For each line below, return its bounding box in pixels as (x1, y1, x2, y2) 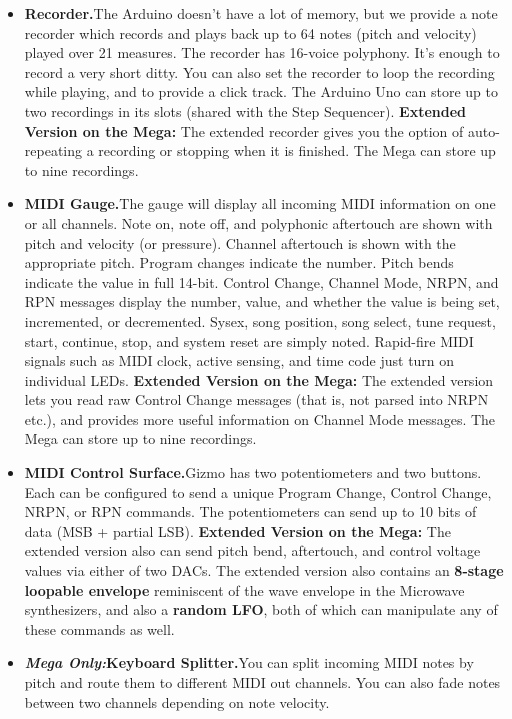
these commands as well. (24, 618, 175, 639)
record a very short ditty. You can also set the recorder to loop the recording (24, 61, 495, 82)
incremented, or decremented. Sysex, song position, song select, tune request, (24, 310, 496, 331)
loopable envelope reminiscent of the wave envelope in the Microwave (24, 579, 465, 600)
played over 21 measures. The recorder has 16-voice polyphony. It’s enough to (24, 42, 500, 63)
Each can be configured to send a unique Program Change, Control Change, (24, 481, 492, 502)
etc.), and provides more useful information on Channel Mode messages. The (24, 408, 496, 429)
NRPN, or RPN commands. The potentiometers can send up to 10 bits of (24, 501, 477, 522)
